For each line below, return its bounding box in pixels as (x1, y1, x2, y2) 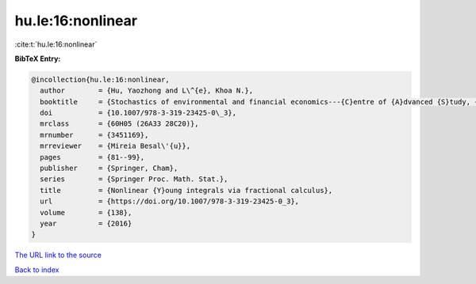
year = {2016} (40, 219, 132, 228)
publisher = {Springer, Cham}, (40, 164, 178, 173)
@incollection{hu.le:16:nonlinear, (31, 75, 170, 84)
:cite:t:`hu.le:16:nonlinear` (14, 40, 98, 49)
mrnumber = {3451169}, (40, 131, 149, 139)
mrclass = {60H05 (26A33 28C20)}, (40, 119, 199, 128)
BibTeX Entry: (14, 54, 61, 63)
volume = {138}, (40, 208, 132, 217)
